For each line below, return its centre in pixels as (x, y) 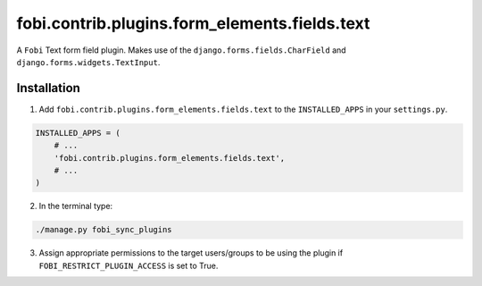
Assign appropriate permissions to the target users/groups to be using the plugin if (191, 253)
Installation (48, 88)
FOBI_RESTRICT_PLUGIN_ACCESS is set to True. (129, 265)
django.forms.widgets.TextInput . (88, 62)
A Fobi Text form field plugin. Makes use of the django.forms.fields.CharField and (182, 50)
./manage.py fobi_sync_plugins (104, 230)
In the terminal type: (76, 206)
